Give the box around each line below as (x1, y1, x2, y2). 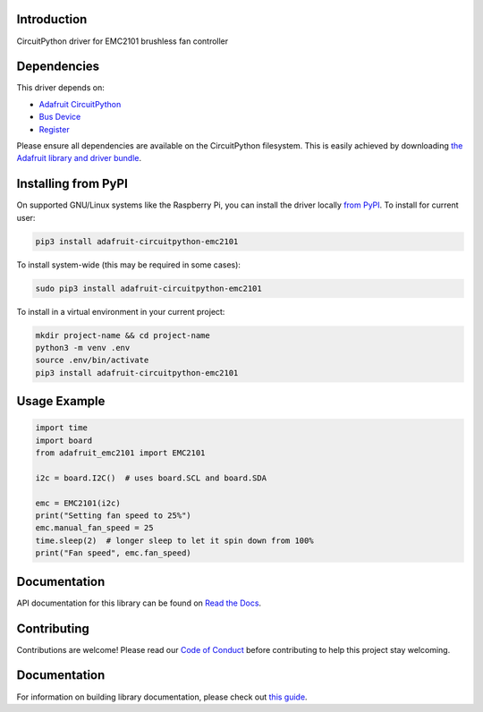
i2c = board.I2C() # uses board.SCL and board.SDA (35, 472, 267, 483)
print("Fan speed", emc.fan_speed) (35, 548, 191, 558)
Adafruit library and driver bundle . (16, 153, 142, 164)
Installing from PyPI (16, 176, 129, 191)
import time (35, 423, 89, 433)
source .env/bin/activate (35, 355, 149, 366)
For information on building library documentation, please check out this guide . (16, 691, 308, 702)
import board (35, 435, 93, 445)
